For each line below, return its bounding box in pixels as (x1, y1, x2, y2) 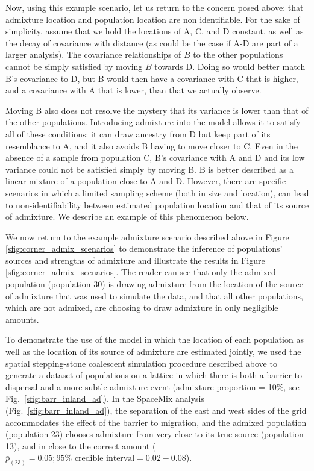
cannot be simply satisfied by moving (5, 60, 143, 72)
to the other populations (193, 48, 283, 61)
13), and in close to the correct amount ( (5, 439, 156, 452)
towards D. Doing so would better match (154, 60, 306, 72)
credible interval (74, 454, 135, 463)
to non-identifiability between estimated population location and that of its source (5, 198, 309, 211)
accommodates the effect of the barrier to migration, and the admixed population (5, 416, 307, 428)
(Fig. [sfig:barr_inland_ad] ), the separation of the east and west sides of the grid (5, 404, 307, 416)
